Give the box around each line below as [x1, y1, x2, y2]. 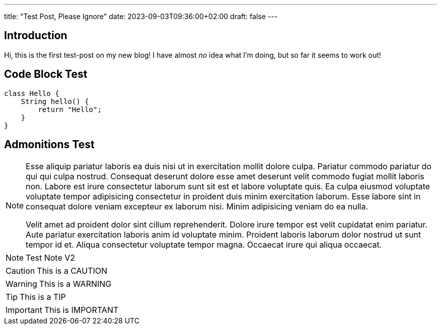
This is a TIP [20, 291, 66, 302]
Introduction [4, 29, 67, 42]
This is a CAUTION [37, 265, 108, 276]
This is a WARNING [39, 278, 112, 289]
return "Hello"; [38, 105, 102, 114]
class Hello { [4, 89, 59, 97]
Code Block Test [4, 68, 88, 81]
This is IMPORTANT [44, 304, 119, 315]
